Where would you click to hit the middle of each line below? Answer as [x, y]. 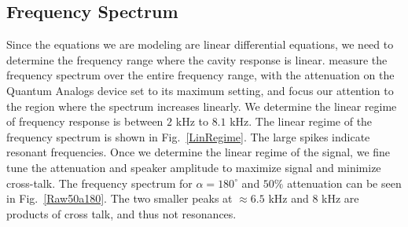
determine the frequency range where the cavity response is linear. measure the [197, 59]
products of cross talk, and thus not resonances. [121, 213]
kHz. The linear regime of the [301, 121]
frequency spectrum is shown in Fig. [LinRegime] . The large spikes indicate [188, 136]
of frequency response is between [85, 121]
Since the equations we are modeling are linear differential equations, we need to [200, 44]
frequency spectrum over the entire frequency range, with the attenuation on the [200, 75]
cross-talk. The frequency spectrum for [99, 183]
